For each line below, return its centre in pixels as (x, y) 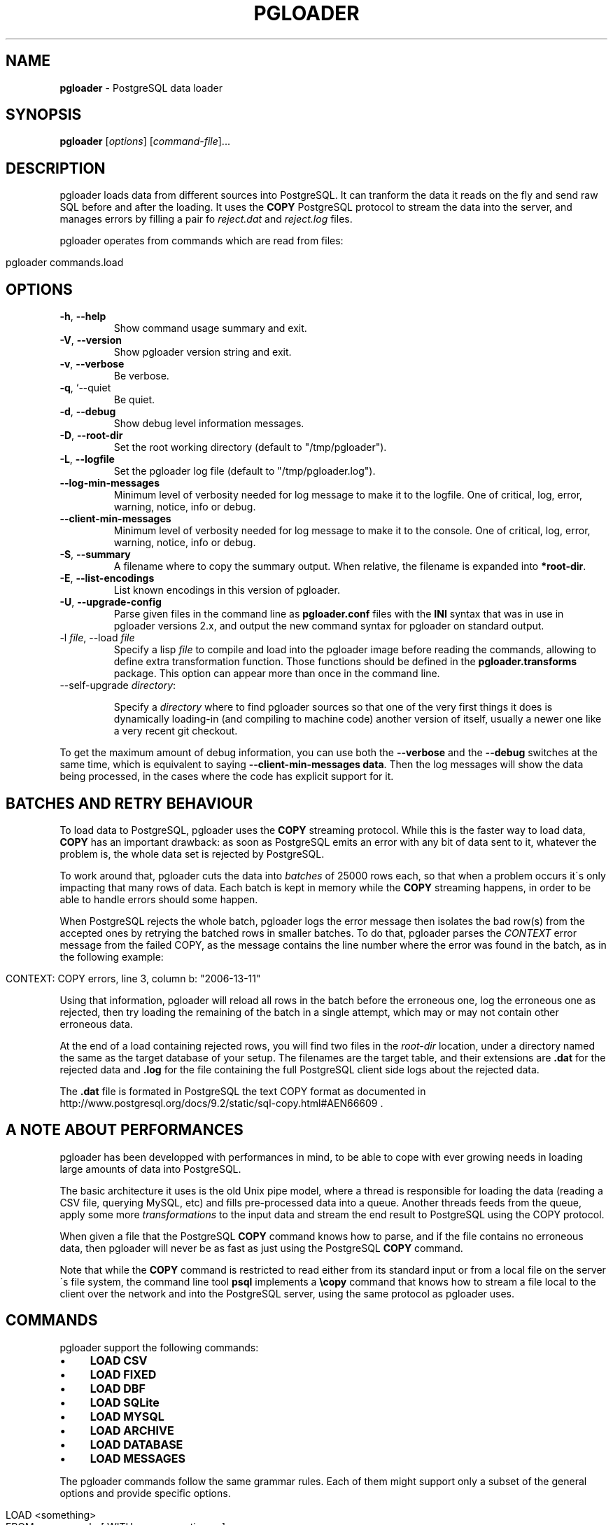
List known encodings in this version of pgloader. (227, 590)
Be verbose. (141, 376)
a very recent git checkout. (176, 731)
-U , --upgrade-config (111, 602)
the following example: (112, 956)
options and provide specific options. (145, 1493)
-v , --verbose (92, 364)
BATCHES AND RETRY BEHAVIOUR (129, 803)
